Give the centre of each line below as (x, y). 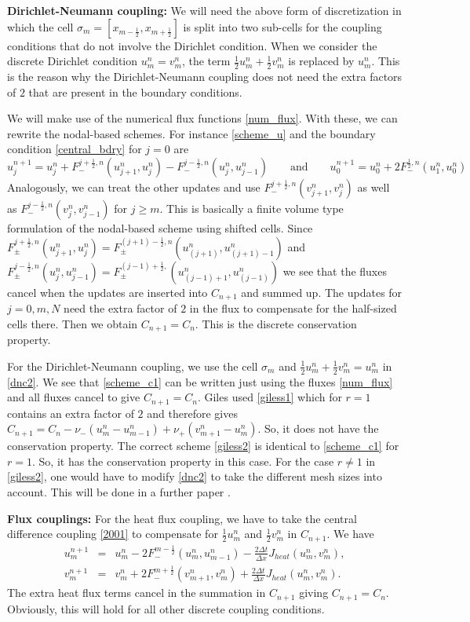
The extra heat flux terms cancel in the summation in (137, 593)
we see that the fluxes (335, 271)
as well (373, 187)
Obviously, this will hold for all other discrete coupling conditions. (166, 608)
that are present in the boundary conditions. (135, 91)
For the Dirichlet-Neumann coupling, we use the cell (133, 366)
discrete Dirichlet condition (73, 61)
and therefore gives (192, 413)
